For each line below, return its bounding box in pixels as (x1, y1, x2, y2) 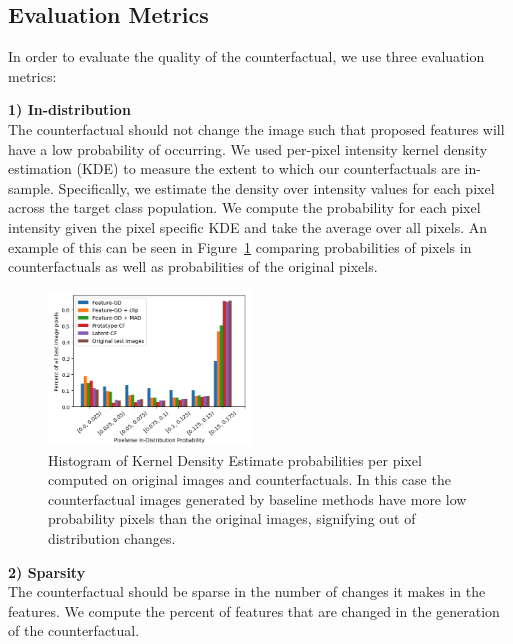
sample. (8, 177, 54, 198)
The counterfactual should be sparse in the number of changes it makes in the (8, 581, 486, 602)
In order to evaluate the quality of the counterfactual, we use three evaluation (8, 46, 485, 67)
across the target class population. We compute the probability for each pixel (8, 197, 481, 218)
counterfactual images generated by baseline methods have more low (48, 488, 467, 509)
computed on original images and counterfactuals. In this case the (48, 469, 451, 490)
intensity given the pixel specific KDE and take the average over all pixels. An (8, 216, 488, 237)
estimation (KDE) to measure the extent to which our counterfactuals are (8, 158, 460, 179)
